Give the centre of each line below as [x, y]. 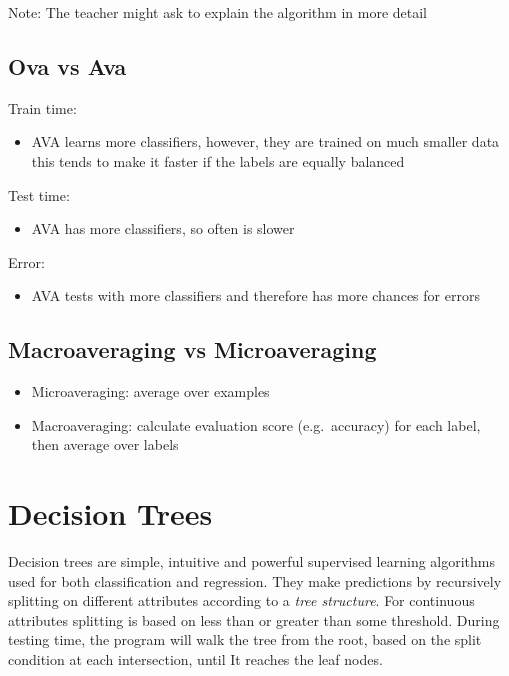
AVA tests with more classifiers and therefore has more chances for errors [255, 295]
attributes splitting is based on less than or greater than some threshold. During [254, 619]
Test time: [39, 194]
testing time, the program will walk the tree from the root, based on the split [245, 639]
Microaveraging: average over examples [150, 391]
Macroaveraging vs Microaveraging [192, 349]
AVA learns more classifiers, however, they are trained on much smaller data [265, 141]
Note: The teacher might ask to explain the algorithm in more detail [218, 12]
